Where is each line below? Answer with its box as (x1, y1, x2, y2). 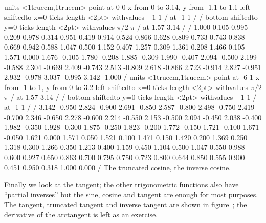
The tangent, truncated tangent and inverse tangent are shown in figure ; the (4, 199, 247, 210)
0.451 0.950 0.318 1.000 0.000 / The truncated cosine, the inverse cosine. (4, 162, 231, 172)
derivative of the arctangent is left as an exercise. (4, 209, 158, 219)
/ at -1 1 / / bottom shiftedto (164, 11, 258, 22)
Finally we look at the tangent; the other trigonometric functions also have (4, 179, 239, 190)
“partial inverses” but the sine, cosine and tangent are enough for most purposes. (4, 189, 258, 199)
